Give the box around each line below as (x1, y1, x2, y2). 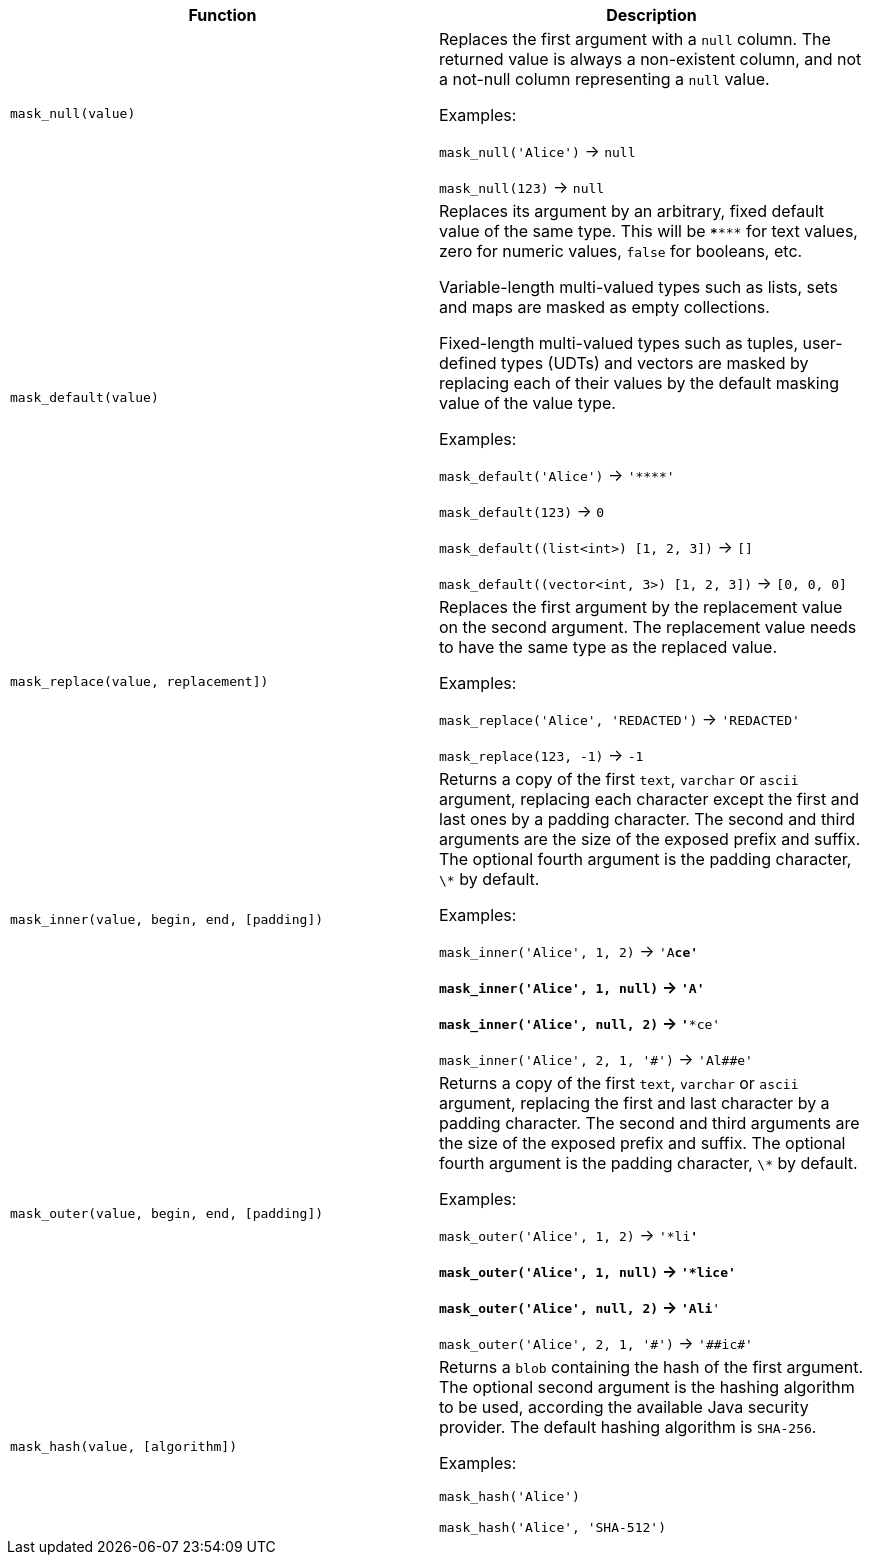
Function (188, 5, 257, 25)
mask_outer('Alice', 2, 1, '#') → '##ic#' (439, 1333, 753, 1353)
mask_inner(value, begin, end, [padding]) (10, 911, 324, 927)
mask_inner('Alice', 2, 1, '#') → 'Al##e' (439, 1049, 753, 1069)
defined (439, 353, 497, 373)
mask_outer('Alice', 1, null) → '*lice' (439, 1261, 736, 1281)
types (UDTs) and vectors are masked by (501, 353, 809, 373)
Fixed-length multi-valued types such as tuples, (439, 333, 799, 353)
